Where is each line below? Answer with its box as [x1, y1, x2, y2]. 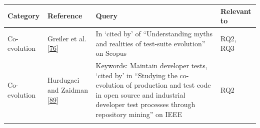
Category [7, 10, 40, 21]
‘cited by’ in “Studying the [95, 70, 177, 80]
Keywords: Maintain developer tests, [95, 60, 207, 70]
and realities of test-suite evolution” [95, 38, 205, 48]
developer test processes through [95, 99, 195, 110]
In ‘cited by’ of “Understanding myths [95, 28, 213, 38]
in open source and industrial [95, 89, 185, 100]
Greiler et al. [47, 33, 86, 43]
